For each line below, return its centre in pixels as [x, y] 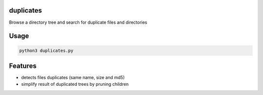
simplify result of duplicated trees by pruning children [75, 84]
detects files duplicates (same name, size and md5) [73, 78]
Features [23, 66]
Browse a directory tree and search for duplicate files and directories [78, 22]
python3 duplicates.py [46, 50]
